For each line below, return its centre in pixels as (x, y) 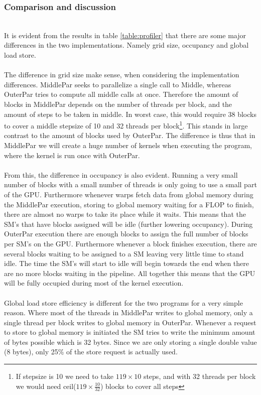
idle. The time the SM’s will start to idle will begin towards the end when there (126, 263)
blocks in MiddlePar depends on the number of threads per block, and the (118, 104)
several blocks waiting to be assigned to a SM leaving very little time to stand (124, 253)
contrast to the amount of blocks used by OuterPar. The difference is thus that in (130, 135)
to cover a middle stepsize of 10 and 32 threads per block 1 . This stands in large (126, 125)
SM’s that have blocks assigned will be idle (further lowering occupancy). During (128, 224)
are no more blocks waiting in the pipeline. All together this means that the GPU (130, 273)
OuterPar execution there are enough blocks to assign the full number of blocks (126, 234)
